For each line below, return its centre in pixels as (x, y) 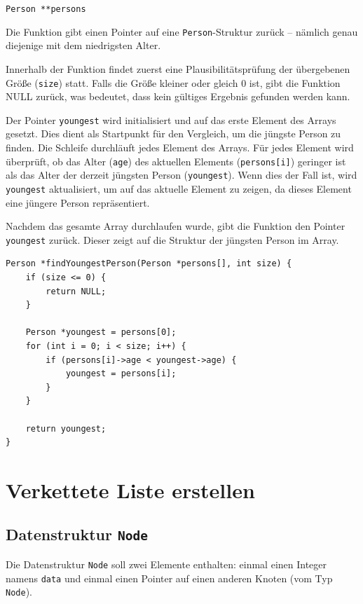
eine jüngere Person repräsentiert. (78, 202)
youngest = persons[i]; (121, 374)
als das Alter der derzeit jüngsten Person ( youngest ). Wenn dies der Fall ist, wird (181, 175)
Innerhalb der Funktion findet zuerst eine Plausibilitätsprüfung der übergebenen (178, 68)
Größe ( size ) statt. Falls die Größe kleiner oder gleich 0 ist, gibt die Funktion (173, 82)
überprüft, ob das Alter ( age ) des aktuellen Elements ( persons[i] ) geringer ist (176, 161)
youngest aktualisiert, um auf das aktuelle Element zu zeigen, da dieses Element (179, 188)
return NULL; (76, 291)
